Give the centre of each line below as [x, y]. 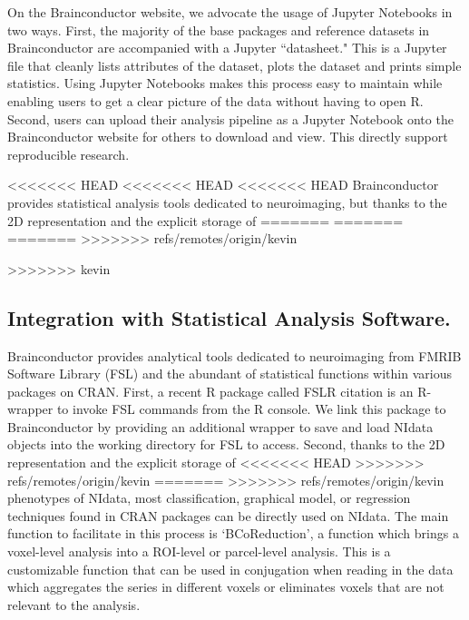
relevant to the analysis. [74, 604]
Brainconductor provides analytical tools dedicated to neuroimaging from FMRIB [234, 355]
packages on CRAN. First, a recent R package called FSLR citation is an [210, 391]
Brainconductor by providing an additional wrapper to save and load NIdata [220, 426]
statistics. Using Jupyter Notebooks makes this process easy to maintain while [225, 83]
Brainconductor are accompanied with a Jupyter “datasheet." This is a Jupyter [227, 48]
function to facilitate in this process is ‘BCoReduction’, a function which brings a [233, 533]
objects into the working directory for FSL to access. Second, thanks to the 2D [226, 444]
